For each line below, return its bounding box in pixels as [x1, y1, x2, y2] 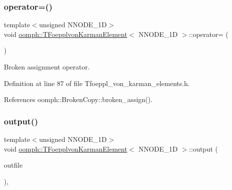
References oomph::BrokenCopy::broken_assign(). [4, 94, 153, 104]
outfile [4, 160, 23, 170]
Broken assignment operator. [4, 62, 90, 71]
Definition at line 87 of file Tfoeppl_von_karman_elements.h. [4, 78, 190, 88]
